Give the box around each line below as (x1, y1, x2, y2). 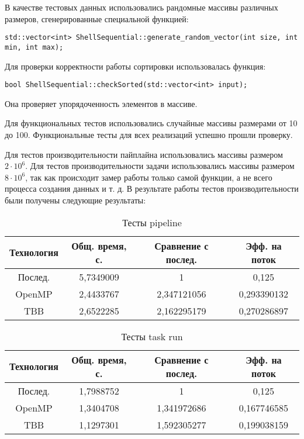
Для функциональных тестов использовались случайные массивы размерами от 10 (5, 117, 298, 129)
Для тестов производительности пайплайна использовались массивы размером (5, 148, 283, 160)
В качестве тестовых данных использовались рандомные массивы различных (5, 1, 278, 13)
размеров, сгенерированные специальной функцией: (5, 12, 189, 25)
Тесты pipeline (122, 215, 182, 229)
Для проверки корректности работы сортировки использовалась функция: (5, 60, 266, 72)
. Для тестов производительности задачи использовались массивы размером (25, 160, 295, 172)
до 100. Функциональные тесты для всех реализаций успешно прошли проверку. (5, 128, 293, 140)
